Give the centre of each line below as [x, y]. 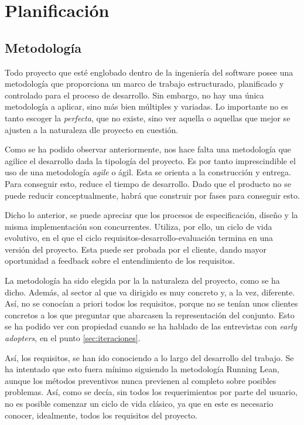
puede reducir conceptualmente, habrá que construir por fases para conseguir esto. [152, 195]
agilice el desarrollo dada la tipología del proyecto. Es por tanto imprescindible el [150, 160]
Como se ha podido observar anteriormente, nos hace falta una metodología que [148, 149]
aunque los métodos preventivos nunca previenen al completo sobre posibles [141, 380]
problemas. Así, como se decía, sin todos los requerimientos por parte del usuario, [151, 392]
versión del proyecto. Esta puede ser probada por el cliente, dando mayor [136, 249]
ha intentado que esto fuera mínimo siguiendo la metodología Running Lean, [142, 369]
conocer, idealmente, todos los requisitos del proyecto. [101, 415]
